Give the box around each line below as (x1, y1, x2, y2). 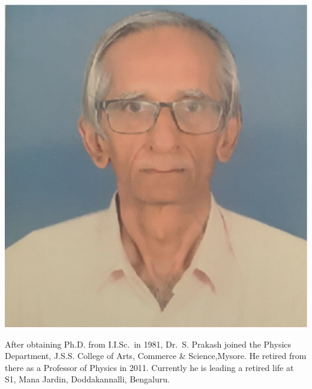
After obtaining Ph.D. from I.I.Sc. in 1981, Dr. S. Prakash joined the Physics (5, 337, 292, 350)
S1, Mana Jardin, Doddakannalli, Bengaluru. (5, 373, 170, 385)
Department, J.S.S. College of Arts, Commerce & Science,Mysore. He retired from (5, 349, 307, 362)
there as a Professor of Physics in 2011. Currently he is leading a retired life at (5, 361, 294, 373)
